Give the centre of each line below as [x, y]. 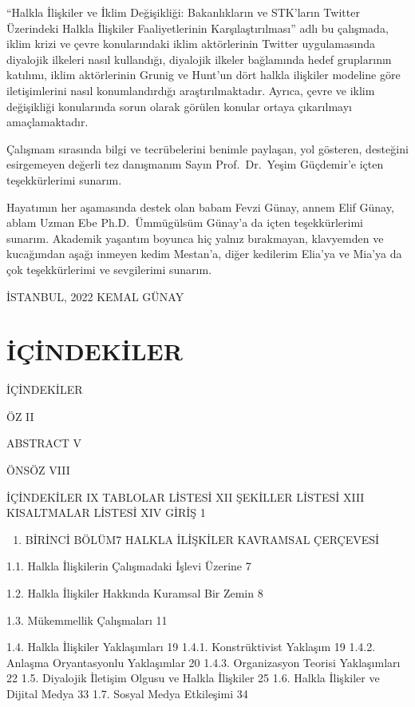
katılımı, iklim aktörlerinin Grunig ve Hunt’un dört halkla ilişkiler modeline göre [204, 75]
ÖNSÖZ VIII [38, 470]
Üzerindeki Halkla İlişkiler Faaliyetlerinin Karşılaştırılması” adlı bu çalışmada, [198, 28]
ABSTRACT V [44, 443]
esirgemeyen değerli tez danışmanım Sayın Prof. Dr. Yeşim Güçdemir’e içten [195, 164]
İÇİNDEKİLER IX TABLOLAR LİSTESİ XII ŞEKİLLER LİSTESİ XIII [186, 496]
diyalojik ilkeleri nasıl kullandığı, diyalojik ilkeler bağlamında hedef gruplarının [199, 59]
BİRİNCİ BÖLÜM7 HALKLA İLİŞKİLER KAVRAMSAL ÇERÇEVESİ [202, 539]
